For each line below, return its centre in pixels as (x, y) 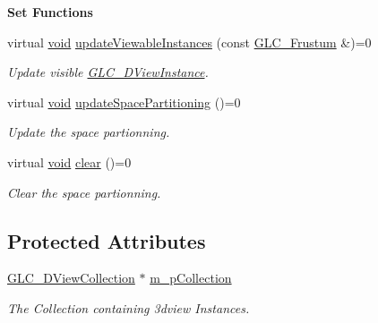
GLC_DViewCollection (71, 278)
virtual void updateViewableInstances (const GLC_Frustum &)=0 (189, 42)
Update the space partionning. (89, 132)
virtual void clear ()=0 (69, 161)
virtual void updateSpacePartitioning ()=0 (124, 102)
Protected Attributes (107, 240)
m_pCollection (191, 278)
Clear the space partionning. (84, 192)
